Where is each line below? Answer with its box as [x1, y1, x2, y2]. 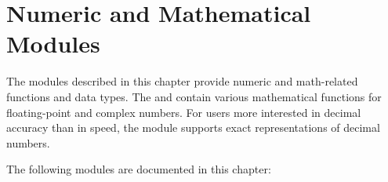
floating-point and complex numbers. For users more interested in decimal [6, 104, 361, 120]
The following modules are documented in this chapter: [6, 161, 271, 177]
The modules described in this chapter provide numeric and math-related [6, 73, 358, 89]
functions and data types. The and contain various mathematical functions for [6, 88, 382, 104]
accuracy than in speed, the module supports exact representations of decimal [6, 119, 380, 136]
